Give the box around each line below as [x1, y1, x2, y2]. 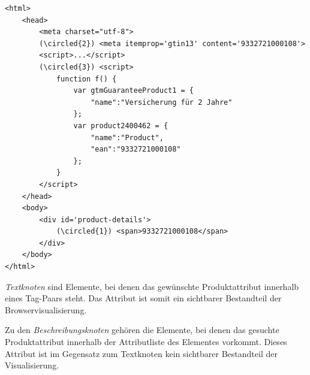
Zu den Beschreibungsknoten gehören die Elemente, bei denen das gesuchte [5, 323, 279, 336]
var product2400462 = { [73, 121, 168, 130]
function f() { [56, 74, 117, 83]
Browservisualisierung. [5, 303, 87, 316]
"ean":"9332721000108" [91, 145, 181, 154]
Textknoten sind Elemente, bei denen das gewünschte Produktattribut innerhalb [5, 280, 299, 292]
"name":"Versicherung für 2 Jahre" [91, 98, 233, 107]
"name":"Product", [91, 133, 164, 142]
